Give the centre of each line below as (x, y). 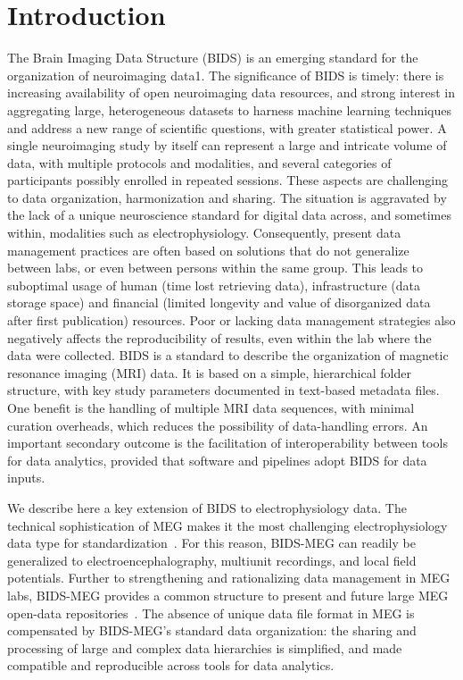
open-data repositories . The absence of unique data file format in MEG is (211, 613)
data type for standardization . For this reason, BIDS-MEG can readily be (211, 543)
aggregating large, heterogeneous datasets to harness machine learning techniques (230, 109)
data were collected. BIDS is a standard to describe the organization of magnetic (228, 355)
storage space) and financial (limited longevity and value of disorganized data (219, 302)
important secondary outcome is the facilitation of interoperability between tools (227, 443)
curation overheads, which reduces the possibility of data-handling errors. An (218, 425)
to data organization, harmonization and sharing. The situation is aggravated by (227, 197)
